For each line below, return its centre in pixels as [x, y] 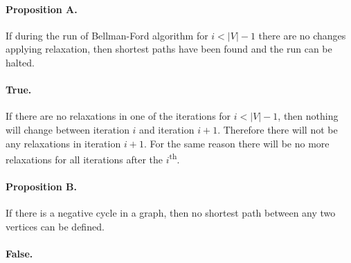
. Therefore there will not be [278, 129]
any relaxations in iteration [63, 143]
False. [19, 253]
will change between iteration [67, 129]
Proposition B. [41, 186]
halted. [20, 62]
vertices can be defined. [55, 226]
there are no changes [302, 35]
